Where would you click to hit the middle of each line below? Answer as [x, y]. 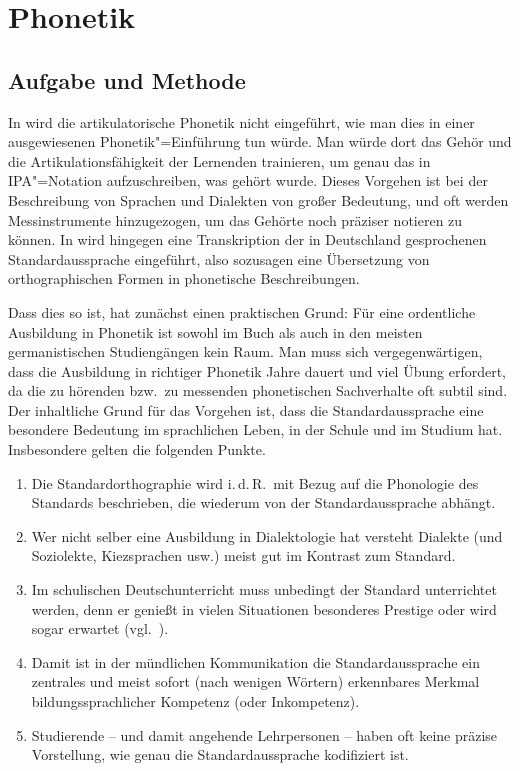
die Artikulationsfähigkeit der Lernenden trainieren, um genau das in [219, 160]
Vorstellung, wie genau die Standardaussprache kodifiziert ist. [220, 754]
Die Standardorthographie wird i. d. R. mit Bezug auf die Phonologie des [255, 482]
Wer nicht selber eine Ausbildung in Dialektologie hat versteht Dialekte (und [267, 535]
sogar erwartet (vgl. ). [100, 628]
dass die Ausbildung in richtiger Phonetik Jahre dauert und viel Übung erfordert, [257, 370]
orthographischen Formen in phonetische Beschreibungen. [184, 278]
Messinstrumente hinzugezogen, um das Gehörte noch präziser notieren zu [235, 219]
